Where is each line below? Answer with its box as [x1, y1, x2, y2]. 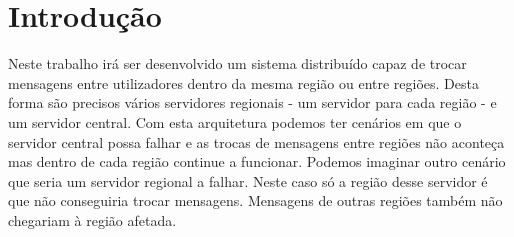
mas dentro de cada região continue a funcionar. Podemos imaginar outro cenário [8, 151, 506, 172]
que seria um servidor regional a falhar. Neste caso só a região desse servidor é [8, 170, 488, 191]
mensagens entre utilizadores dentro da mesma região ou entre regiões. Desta [8, 72, 479, 93]
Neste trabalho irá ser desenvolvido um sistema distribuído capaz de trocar [8, 53, 467, 74]
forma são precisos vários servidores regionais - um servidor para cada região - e [8, 92, 497, 113]
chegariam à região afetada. [8, 209, 177, 230]
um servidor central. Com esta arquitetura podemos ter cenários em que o [8, 111, 462, 132]
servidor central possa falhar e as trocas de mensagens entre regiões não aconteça [8, 131, 505, 152]
